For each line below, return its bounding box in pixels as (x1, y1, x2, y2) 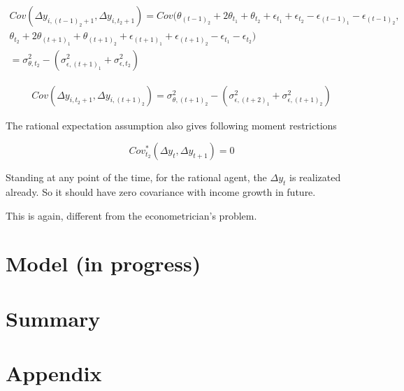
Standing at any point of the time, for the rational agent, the (6, 170, 267, 185)
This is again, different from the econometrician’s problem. (6, 208, 257, 222)
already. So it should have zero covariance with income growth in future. (6, 184, 316, 199)
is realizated (289, 170, 341, 185)
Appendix (6, 359, 102, 388)
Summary (6, 304, 101, 332)
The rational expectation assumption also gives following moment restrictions (6, 118, 337, 132)
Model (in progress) (6, 249, 201, 278)
